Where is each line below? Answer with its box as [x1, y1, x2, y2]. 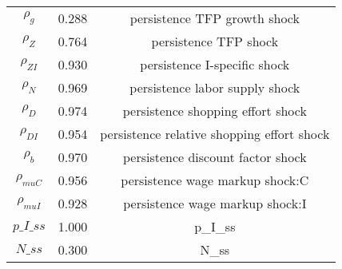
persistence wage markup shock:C [121, 171, 309, 189]
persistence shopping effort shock [122, 101, 307, 120]
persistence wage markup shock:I [123, 194, 307, 212]
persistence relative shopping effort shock [100, 125, 330, 143]
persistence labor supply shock [129, 78, 300, 97]
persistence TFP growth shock [129, 9, 300, 27]
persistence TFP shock [151, 32, 279, 50]
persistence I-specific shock [140, 55, 290, 73]
